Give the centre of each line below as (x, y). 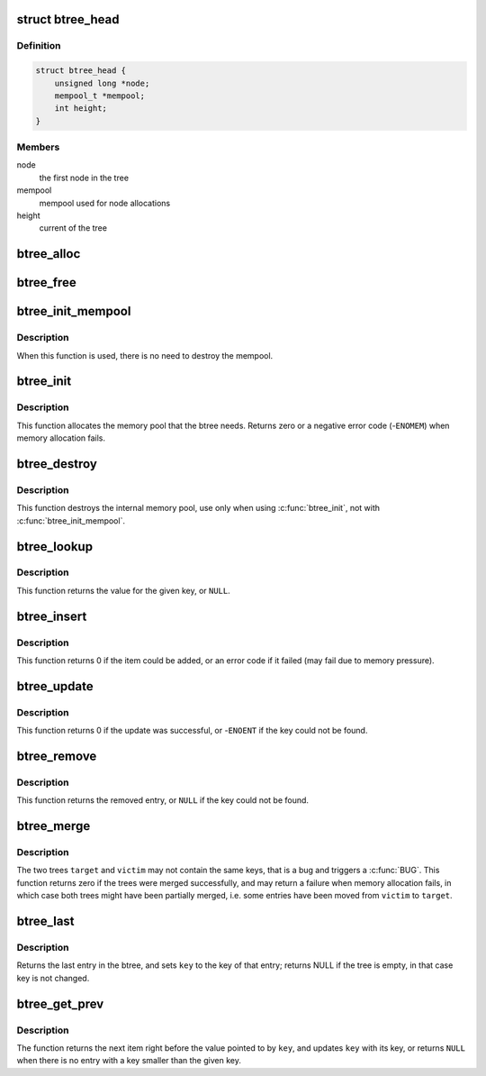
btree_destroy (57, 464)
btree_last (46, 921)
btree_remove (57, 756)
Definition (39, 46)
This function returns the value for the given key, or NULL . (123, 590)
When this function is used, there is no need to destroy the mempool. (145, 355)
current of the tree (73, 228)
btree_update (55, 686)
